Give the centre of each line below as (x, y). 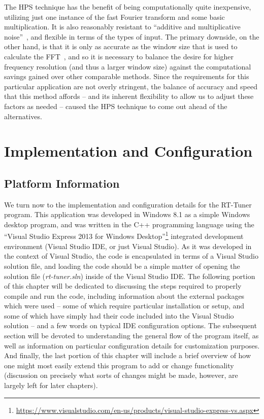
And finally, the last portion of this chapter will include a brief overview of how (128, 355)
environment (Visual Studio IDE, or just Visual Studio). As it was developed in (128, 246)
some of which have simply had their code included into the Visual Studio (119, 315)
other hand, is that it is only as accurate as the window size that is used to (121, 46)
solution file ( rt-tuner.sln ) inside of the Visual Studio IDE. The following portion (130, 276)
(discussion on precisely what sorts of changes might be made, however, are (121, 375)
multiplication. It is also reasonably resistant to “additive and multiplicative (122, 27)
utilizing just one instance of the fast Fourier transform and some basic (114, 16)
